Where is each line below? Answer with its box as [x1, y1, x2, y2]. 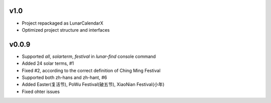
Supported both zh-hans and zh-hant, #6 [22, 74, 107, 80]
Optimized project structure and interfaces [22, 27, 110, 33]
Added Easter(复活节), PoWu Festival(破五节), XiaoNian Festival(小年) [22, 81, 165, 87]
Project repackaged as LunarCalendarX [22, 20, 103, 26]
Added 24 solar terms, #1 [22, 60, 74, 66]
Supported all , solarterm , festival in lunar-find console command [22, 53, 156, 59]
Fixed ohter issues [22, 88, 60, 94]
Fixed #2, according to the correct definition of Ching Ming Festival [22, 67, 161, 73]
